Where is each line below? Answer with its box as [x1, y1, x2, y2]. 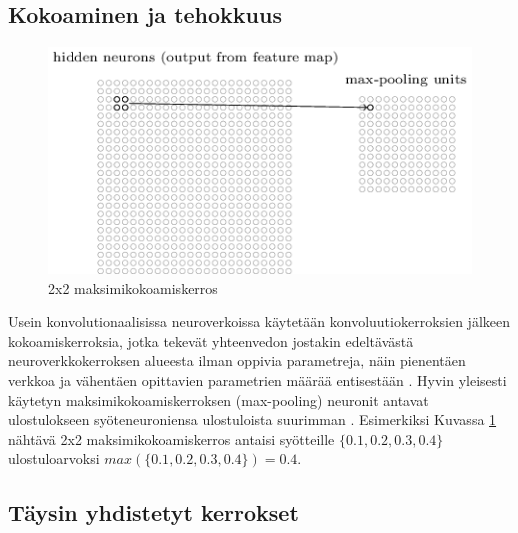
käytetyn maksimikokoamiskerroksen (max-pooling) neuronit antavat [8, 389, 429, 410]
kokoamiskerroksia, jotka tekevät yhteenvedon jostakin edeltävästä [8, 330, 414, 351]
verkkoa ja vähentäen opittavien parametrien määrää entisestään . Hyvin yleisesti [8, 370, 507, 391]
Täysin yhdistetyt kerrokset [8, 497, 299, 528]
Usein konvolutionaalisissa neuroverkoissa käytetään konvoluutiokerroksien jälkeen [8, 311, 510, 332]
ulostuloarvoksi [8, 448, 100, 469]
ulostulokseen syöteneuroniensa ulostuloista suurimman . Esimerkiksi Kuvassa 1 [8, 409, 497, 430]
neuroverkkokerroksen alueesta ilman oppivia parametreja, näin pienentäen [8, 350, 466, 371]
